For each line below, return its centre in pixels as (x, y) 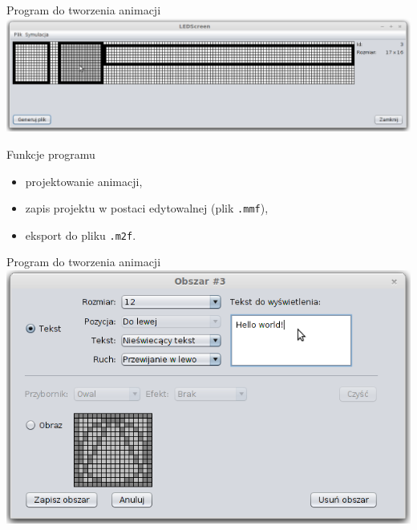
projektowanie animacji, (84, 181)
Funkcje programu (51, 154)
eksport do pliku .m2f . (81, 235)
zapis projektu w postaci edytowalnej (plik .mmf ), (147, 208)
